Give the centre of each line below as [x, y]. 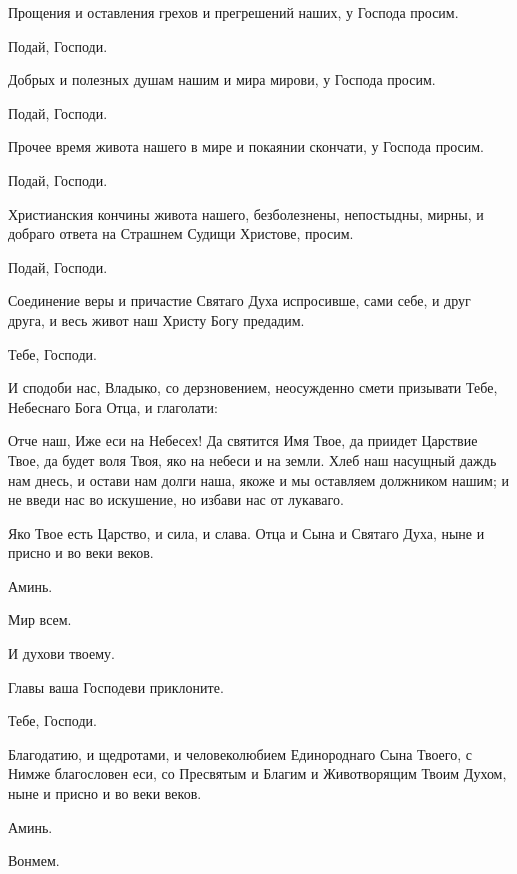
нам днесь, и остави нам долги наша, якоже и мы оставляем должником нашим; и [258, 479]
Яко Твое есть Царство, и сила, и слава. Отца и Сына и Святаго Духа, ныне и [246, 532]
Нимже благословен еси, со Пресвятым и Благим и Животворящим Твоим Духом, [257, 773]
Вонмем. [34, 860]
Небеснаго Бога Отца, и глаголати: [113, 406]
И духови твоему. [61, 653]
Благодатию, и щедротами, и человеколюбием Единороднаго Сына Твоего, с [240, 753]
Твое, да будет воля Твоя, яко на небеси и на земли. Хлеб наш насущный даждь [252, 459]
